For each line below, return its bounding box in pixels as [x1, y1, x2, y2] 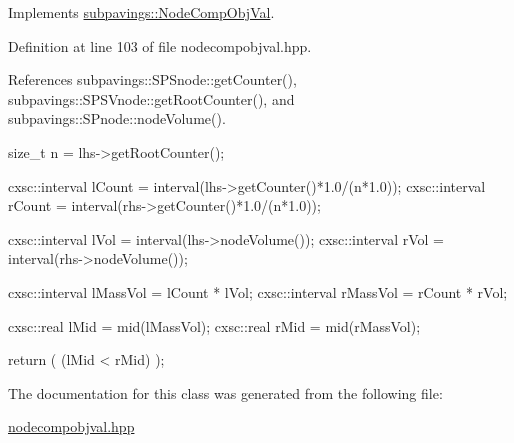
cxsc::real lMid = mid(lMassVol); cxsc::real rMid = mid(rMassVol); [8, 315, 421, 336]
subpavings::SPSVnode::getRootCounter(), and [8, 88, 295, 109]
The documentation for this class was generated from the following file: [8, 382, 443, 403]
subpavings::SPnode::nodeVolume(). [8, 108, 226, 129]
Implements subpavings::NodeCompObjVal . [8, 2, 275, 22]
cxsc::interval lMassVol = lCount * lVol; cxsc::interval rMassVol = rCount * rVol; [8, 281, 508, 302]
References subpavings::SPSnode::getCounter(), [8, 69, 297, 90]
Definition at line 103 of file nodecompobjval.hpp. [8, 35, 312, 56]
